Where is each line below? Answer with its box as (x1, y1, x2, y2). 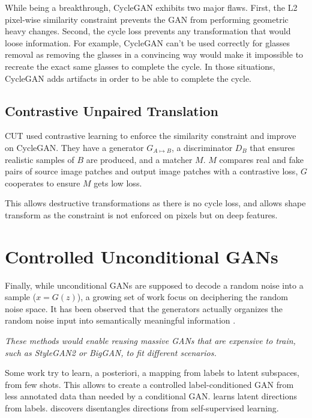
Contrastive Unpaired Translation (5, 101, 218, 120)
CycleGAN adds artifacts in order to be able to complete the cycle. (5, 72, 251, 84)
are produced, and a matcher (86, 153, 193, 165)
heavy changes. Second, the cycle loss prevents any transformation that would (5, 25, 291, 37)
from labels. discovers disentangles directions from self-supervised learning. (5, 401, 279, 414)
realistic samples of (5, 153, 74, 165)
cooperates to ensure (5, 176, 80, 189)
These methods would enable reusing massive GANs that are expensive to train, (5, 334, 296, 347)
